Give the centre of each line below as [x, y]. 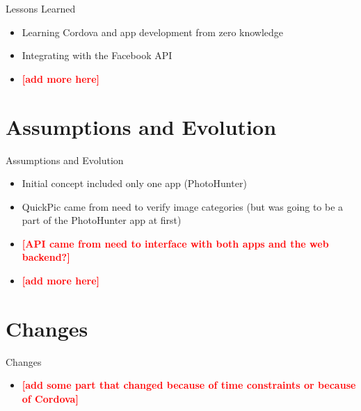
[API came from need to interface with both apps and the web [175, 243]
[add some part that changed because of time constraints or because [189, 385]
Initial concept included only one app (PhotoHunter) [134, 183]
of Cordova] [50, 398]
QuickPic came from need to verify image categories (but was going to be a [183, 206]
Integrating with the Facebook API [97, 55]
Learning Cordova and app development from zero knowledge [153, 32]
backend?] [46, 257]
